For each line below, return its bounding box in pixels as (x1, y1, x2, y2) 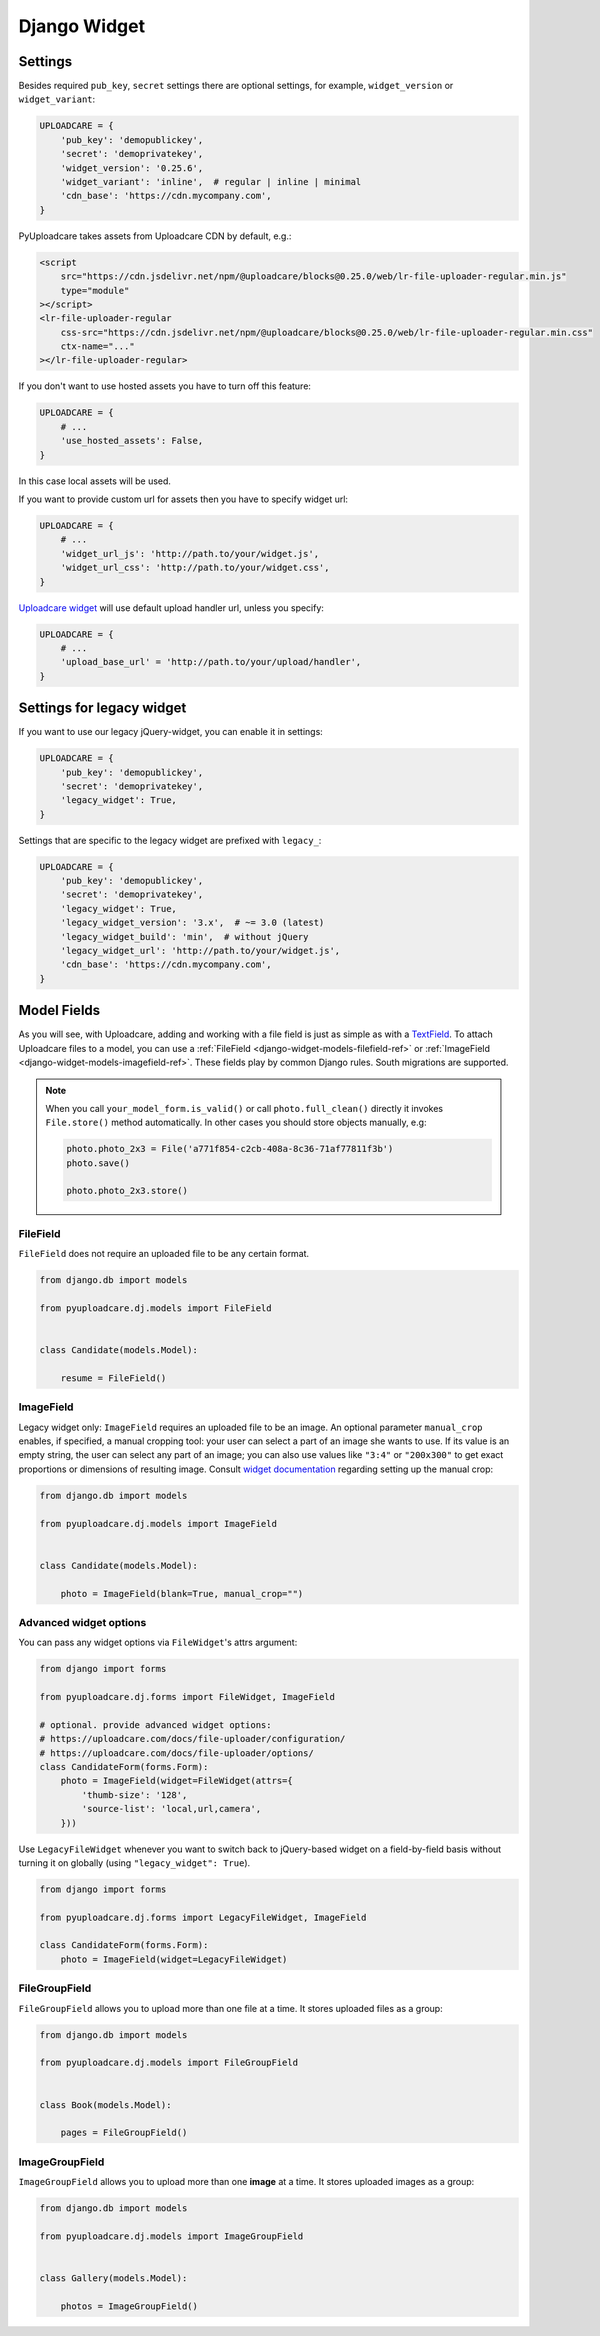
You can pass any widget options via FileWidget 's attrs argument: (18, 1636, 298, 1649)
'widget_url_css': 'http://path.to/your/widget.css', (60, 562, 330, 574)
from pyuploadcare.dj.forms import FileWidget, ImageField (39, 1691, 335, 1703)
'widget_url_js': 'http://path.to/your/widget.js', (60, 548, 320, 559)
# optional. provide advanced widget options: (39, 1719, 272, 1730)
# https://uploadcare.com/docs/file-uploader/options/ (39, 1747, 314, 1759)
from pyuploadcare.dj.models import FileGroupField (39, 2057, 299, 2069)
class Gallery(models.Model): (39, 2272, 188, 2284)
